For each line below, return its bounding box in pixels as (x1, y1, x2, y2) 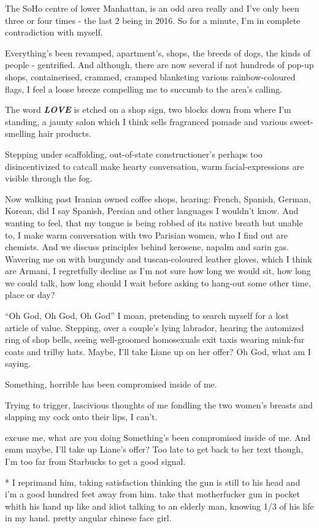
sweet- (290, 115, 313, 128)
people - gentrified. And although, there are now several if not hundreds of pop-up (5, 58, 314, 71)
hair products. (38, 127, 91, 140)
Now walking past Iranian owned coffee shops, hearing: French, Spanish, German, (5, 192, 311, 205)
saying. (5, 357, 31, 370)
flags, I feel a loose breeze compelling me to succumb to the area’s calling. (5, 82, 282, 95)
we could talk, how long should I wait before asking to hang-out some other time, (5, 276, 311, 289)
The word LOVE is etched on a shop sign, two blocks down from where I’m (5, 103, 291, 116)
